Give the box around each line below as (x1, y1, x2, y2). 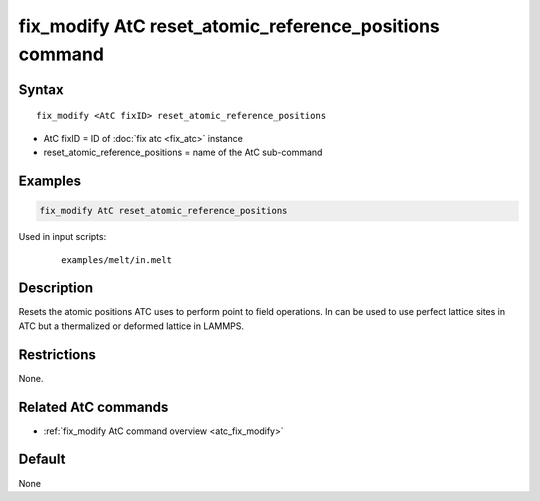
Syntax (18, 81, 64, 98)
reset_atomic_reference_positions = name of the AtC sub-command (43, 146, 323, 159)
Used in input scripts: (18, 231, 107, 243)
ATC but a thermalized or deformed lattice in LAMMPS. (18, 320, 245, 332)
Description (18, 280, 94, 297)
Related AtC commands (18, 398, 169, 415)
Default (18, 451, 66, 468)
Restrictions (18, 346, 97, 363)
